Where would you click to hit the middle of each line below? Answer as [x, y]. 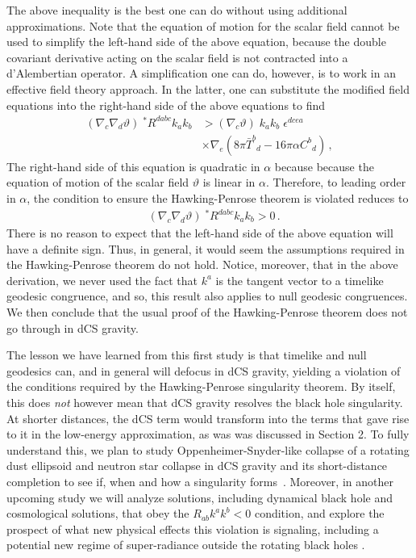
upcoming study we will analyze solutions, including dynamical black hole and [200, 497]
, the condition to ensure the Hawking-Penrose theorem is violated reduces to [218, 197]
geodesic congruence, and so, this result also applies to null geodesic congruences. [207, 296]
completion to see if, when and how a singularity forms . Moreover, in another [200, 481]
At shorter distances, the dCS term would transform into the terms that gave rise [208, 418]
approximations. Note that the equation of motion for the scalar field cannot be [203, 25]
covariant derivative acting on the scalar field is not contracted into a [177, 57]
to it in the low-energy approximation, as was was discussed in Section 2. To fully [208, 434]
